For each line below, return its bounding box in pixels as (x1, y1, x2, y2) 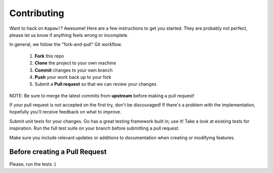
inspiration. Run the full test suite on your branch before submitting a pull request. (9, 125, 179, 131)
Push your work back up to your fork (34, 74, 112, 80)
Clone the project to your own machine (34, 60, 116, 66)
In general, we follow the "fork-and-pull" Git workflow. (9, 41, 122, 47)
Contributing (9, 8, 64, 19)
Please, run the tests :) (9, 161, 57, 167)
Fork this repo (34, 53, 64, 59)
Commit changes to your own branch (34, 67, 113, 73)
